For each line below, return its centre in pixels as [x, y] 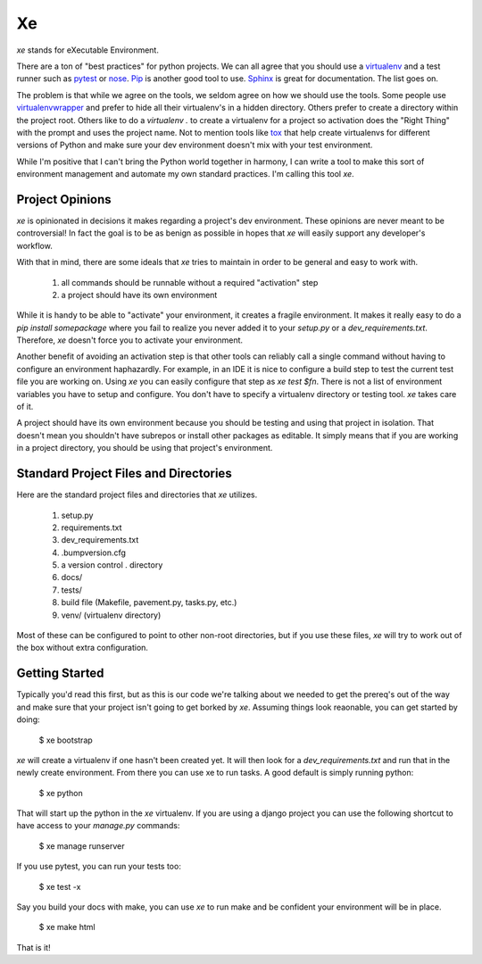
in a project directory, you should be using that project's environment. [145, 448]
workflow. [34, 245]
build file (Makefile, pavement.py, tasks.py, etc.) [149, 602]
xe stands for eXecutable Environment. [88, 50]
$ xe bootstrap [66, 740]
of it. [25, 407]
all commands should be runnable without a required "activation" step [190, 282]
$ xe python [61, 793]
